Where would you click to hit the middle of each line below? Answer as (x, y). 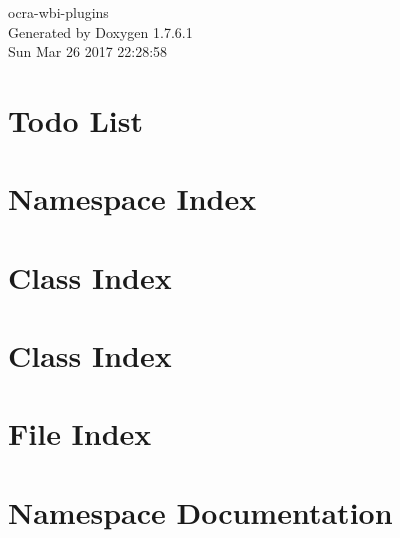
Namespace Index (132, 198)
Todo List (75, 119)
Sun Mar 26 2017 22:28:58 (88, 51)
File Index (80, 433)
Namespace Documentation (200, 511)
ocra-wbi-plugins (58, 12)
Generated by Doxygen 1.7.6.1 (100, 31)
